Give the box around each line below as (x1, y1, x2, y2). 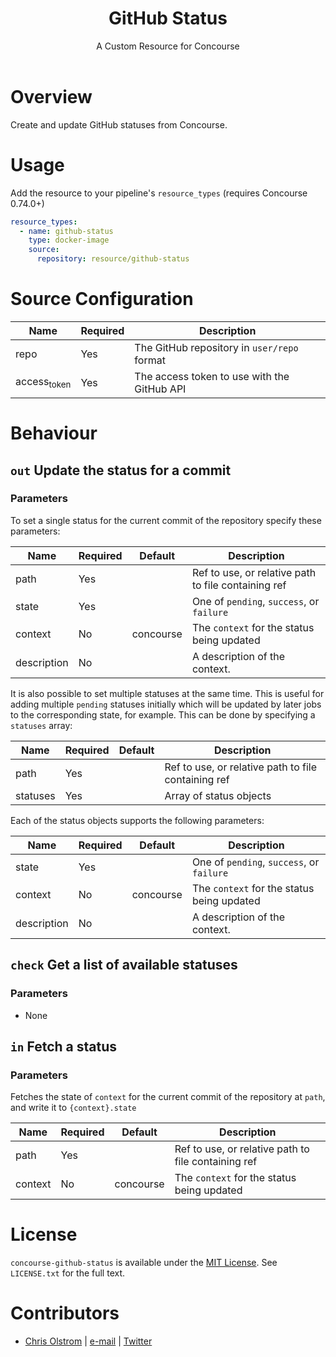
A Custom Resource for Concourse (96, 40, 240, 52)
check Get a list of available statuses (10, 957, 238, 974)
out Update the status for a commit (10, 462, 232, 479)
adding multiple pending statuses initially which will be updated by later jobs (10, 698, 322, 710)
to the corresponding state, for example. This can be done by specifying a (10, 708, 316, 721)
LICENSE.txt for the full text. (10, 1267, 126, 1279)
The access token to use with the (134, 369, 290, 383)
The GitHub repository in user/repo (134, 340, 299, 354)
